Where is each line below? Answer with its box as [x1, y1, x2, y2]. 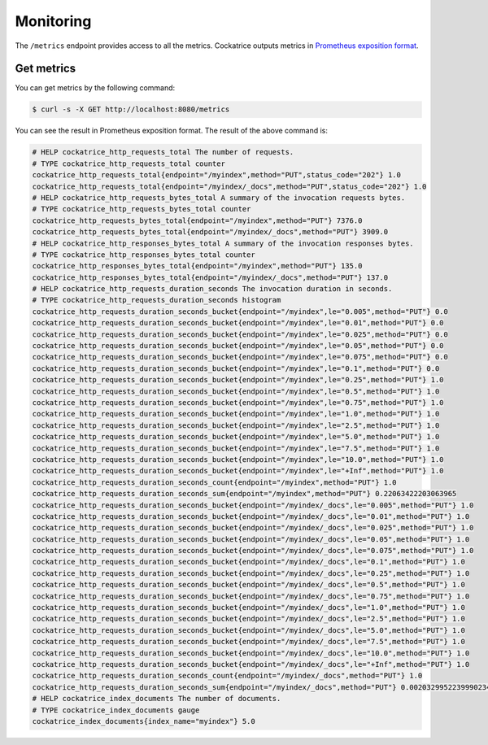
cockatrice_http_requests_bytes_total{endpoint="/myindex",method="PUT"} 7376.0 [32, 216, 363, 225]
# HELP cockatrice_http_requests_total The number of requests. [32, 147, 294, 157]
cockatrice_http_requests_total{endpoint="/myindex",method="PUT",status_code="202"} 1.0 [32, 171, 402, 180]
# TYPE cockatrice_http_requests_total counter [32, 159, 225, 168]
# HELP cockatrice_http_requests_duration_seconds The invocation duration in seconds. [32, 285, 393, 294]
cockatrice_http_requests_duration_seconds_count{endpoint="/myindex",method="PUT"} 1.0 [32, 477, 398, 487]
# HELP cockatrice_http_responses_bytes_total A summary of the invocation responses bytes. [32, 238, 414, 248]
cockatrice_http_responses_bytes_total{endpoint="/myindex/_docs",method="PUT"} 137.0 [32, 272, 389, 282]
